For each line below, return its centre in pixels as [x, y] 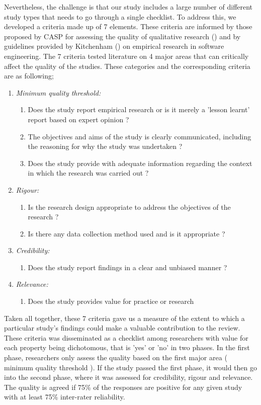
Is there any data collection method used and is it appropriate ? [126, 233]
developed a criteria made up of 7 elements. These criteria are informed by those [128, 26]
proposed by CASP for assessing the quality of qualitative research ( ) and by [122, 36]
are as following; [29, 76]
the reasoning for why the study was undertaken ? [105, 146]
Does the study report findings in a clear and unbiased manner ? [127, 267]
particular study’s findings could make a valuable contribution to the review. [122, 328]
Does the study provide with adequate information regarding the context [140, 163]
